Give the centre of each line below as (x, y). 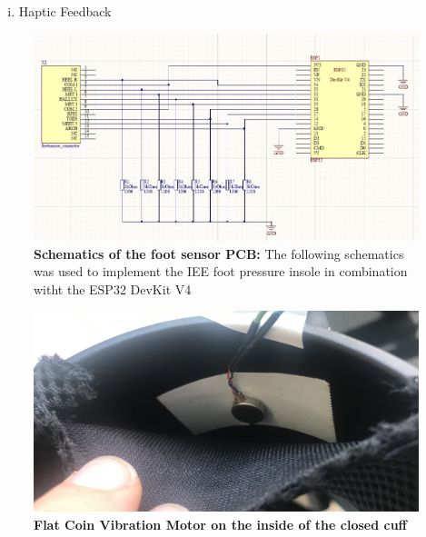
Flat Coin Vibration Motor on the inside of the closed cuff (220, 524)
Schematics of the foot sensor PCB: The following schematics (219, 253)
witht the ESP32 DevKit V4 (113, 288)
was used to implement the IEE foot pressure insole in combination (221, 271)
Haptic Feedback (65, 11)
